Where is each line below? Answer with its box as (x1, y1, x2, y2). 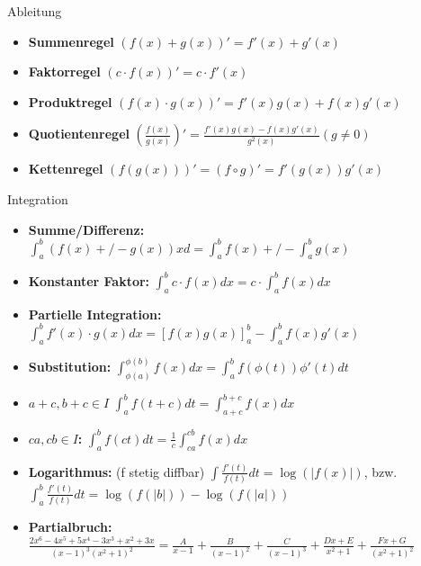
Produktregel (28, 92, 112, 111)
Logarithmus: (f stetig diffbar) (28, 462, 205, 481)
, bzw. (363, 462, 398, 481)
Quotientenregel (28, 124, 130, 143)
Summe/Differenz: (28, 220, 145, 238)
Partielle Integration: (28, 304, 162, 323)
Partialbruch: (28, 517, 112, 536)
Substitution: (28, 357, 112, 376)
